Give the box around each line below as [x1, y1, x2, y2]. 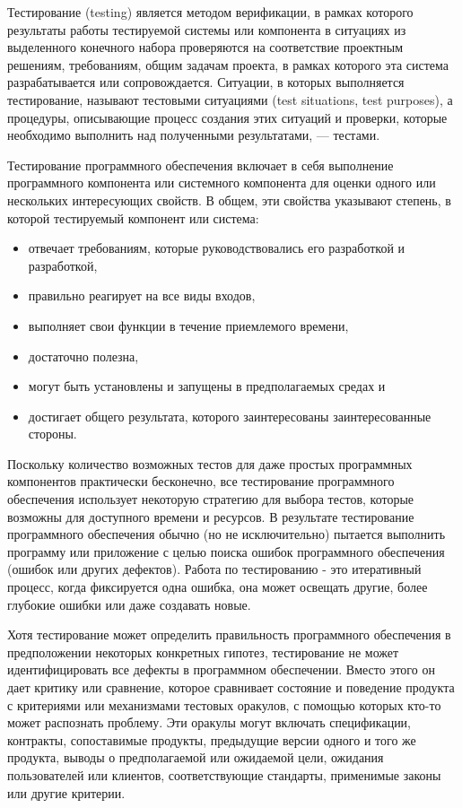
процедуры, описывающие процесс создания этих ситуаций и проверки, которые [7, 108, 448, 126]
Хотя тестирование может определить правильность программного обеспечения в [7, 625, 451, 644]
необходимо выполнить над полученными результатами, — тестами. [7, 126, 380, 144]
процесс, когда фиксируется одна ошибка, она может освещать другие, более [7, 578, 428, 596]
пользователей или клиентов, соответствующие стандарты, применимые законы [7, 765, 441, 784]
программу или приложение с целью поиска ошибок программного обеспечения [7, 542, 445, 560]
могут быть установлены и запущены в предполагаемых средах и [28, 377, 386, 395]
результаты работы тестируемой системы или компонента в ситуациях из [7, 20, 406, 39]
